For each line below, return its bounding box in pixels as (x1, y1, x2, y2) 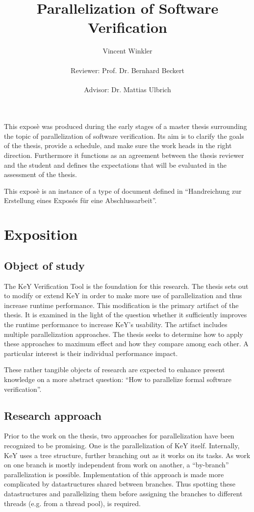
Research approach (4, 408, 102, 423)
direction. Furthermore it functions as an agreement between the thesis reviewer (4, 150, 244, 160)
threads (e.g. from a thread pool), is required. (4, 498, 141, 508)
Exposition (4, 224, 78, 244)
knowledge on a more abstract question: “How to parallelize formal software (4, 374, 231, 384)
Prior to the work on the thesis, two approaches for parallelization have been (4, 431, 234, 441)
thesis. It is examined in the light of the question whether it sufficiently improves (4, 309, 247, 320)
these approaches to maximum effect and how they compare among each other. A (4, 338, 249, 349)
